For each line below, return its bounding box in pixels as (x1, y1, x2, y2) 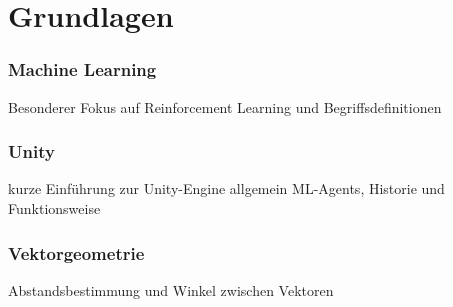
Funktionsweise (8, 198, 101, 218)
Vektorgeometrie (8, 240, 145, 265)
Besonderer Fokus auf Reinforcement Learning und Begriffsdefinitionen (8, 96, 442, 117)
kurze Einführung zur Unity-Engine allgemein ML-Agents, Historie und (8, 178, 445, 199)
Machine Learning (8, 57, 157, 82)
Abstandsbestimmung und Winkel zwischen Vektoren (8, 279, 334, 300)
